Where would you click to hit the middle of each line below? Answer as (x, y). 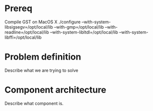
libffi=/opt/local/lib (23, 37)
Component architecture (56, 90)
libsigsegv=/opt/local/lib (29, 27)
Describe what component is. (34, 103)
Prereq (19, 8)
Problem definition (43, 57)
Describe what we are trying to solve (41, 70)
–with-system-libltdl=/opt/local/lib (84, 32)
